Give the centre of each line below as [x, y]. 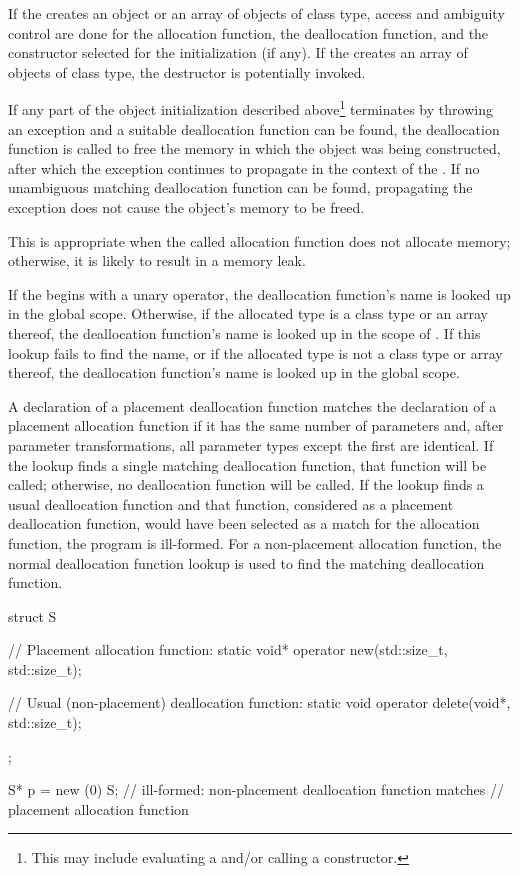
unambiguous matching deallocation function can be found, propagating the [240, 187]
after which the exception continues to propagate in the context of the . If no [244, 167]
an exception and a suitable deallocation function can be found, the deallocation [254, 128]
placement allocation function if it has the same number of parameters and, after [256, 425]
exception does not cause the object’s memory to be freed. [186, 207]
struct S [32, 615]
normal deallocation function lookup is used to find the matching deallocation [246, 562]
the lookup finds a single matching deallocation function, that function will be [247, 464]
